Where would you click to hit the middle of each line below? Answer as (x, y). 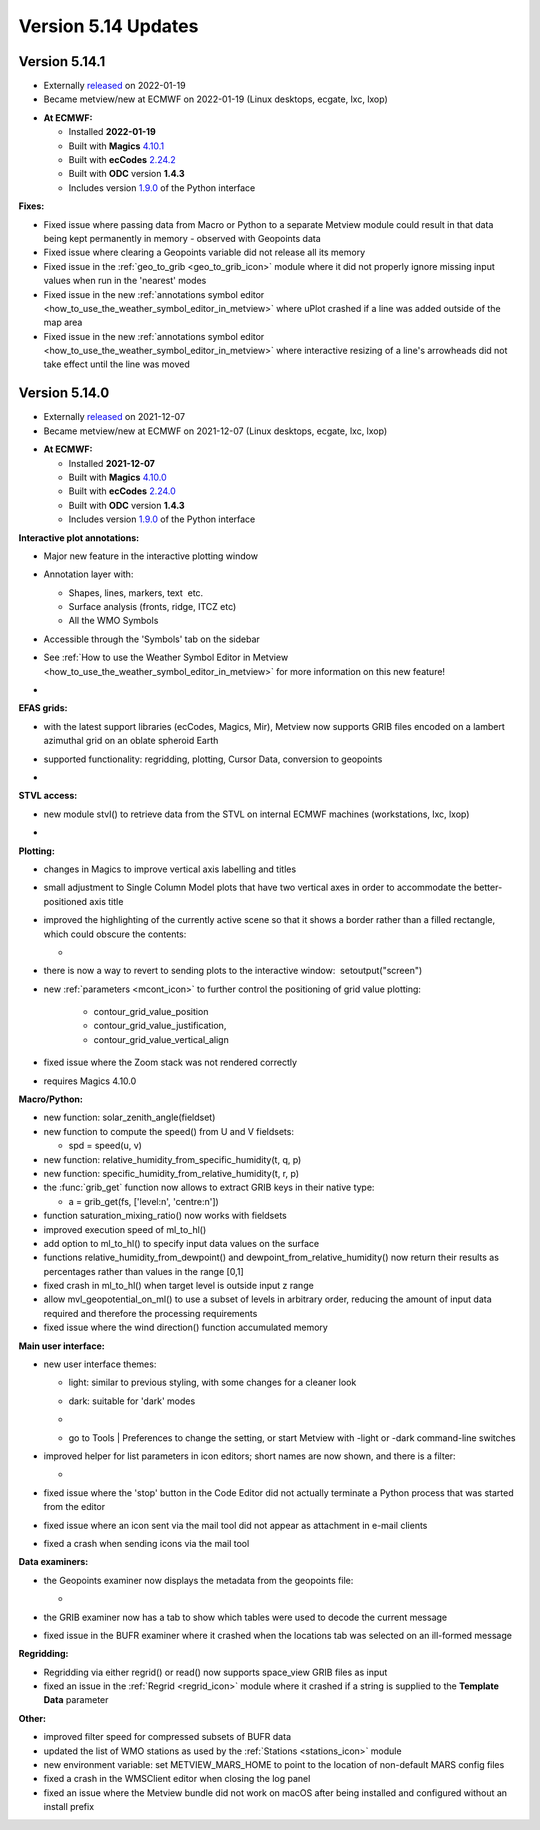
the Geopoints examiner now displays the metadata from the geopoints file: (198, 1580)
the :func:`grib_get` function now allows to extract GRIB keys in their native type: (209, 1187)
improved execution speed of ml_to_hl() (125, 1229)
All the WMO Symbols (113, 621)
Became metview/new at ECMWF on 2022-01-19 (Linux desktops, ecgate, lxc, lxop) (216, 99)
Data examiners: (53, 1562)
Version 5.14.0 (64, 393)
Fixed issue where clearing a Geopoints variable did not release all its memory (204, 252)
